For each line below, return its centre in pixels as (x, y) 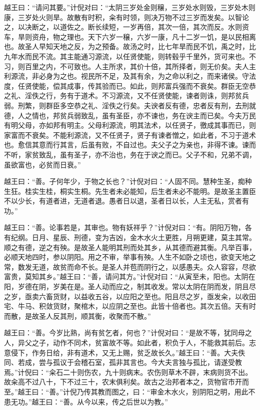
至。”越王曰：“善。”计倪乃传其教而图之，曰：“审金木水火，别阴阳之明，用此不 (130, 391)
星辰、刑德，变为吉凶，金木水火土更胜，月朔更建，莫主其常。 (154, 237)
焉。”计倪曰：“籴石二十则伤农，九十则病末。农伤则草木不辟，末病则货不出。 (128, 372)
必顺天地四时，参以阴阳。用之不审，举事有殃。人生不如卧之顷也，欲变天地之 (130, 257)
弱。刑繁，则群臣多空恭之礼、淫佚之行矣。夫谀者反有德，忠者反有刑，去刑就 (130, 105)
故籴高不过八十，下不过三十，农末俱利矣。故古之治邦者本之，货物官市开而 (126, 382)
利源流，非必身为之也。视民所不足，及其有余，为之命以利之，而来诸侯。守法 (130, 76)
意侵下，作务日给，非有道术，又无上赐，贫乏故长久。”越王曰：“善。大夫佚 (125, 352)
